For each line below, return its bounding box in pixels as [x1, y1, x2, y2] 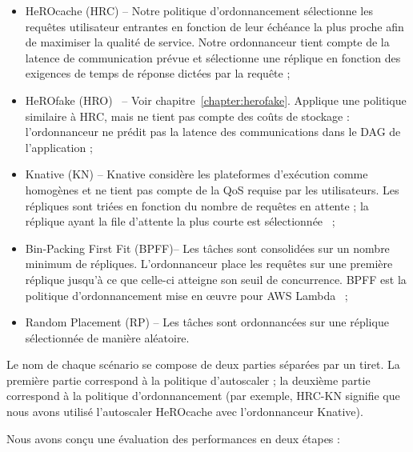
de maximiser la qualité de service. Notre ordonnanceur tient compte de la [25, 34, 390, 50]
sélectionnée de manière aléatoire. [25, 329, 190, 346]
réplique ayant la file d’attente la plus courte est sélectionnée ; [25, 213, 335, 230]
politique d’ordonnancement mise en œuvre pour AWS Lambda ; [25, 286, 348, 303]
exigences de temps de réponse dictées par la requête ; [25, 65, 291, 82]
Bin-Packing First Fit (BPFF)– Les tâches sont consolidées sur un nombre [25, 239, 390, 256]
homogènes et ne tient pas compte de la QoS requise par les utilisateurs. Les [25, 181, 399, 198]
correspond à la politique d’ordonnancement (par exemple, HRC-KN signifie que [6, 387, 400, 404]
